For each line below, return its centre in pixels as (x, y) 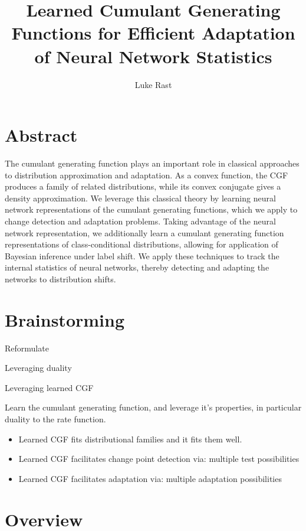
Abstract (41, 135)
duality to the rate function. (55, 419)
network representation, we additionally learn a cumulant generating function (144, 232)
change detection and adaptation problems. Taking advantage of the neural (140, 221)
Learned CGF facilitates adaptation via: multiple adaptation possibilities (150, 478)
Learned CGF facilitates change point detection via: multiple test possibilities (159, 459)
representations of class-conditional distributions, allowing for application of (142, 244)
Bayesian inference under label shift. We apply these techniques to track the (142, 255)
